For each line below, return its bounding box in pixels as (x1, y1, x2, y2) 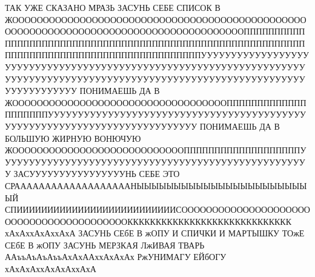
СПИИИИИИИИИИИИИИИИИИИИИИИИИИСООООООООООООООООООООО (5, 203, 310, 216)
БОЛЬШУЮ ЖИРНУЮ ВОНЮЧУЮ (5, 132, 141, 144)
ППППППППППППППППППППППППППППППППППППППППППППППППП (5, 36, 305, 49)
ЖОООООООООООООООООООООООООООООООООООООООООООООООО (5, 13, 307, 25)
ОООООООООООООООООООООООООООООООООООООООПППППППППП (5, 25, 305, 38)
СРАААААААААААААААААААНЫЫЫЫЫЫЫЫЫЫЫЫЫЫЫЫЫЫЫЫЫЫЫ (5, 179, 307, 192)
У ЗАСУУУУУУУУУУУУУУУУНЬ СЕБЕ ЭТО (5, 167, 180, 180)
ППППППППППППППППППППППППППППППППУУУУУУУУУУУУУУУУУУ (5, 48, 309, 61)
